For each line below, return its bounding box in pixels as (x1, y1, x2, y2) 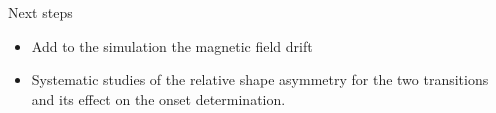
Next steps (8, 2, 73, 22)
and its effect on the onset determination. (31, 88, 286, 109)
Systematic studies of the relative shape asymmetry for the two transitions (31, 69, 489, 90)
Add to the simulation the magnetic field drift (31, 35, 313, 56)
